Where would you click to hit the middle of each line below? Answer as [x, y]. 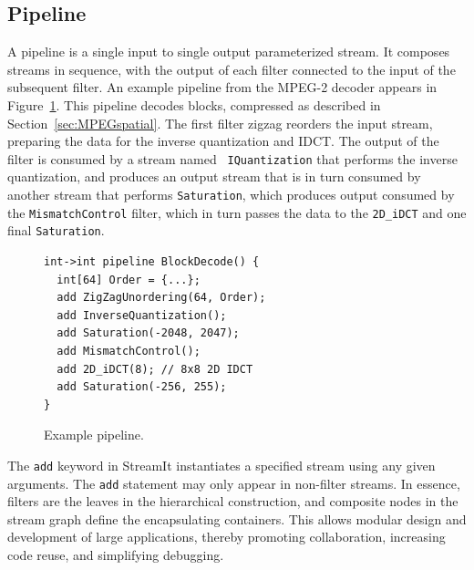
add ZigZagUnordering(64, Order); [161, 298]
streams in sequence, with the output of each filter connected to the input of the [232, 69]
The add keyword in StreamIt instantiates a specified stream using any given [222, 465]
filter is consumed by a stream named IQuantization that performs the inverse [232, 158]
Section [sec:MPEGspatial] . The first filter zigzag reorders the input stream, [220, 123]
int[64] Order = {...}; [129, 280]
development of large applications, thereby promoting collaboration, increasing [227, 537]
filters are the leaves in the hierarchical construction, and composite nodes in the [233, 501]
